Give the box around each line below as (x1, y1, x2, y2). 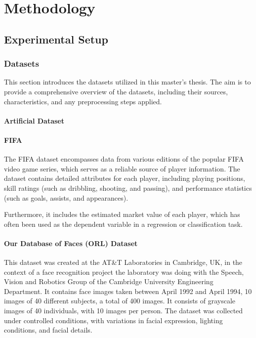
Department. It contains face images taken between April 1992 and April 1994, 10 (4, 286, 252, 296)
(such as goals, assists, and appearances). (4, 192, 128, 203)
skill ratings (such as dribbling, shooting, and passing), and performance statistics (4, 182, 252, 193)
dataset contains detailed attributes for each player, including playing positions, (4, 173, 245, 183)
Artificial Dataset (4, 115, 64, 126)
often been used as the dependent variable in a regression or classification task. (4, 218, 243, 229)
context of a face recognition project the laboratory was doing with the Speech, (4, 266, 244, 277)
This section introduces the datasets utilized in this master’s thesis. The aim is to (4, 77, 251, 87)
